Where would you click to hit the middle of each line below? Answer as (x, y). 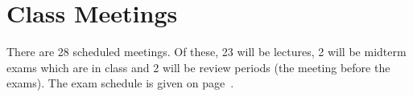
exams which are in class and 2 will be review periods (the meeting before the (198, 67)
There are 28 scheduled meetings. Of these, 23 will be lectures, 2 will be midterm (206, 52)
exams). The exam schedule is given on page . (120, 83)
